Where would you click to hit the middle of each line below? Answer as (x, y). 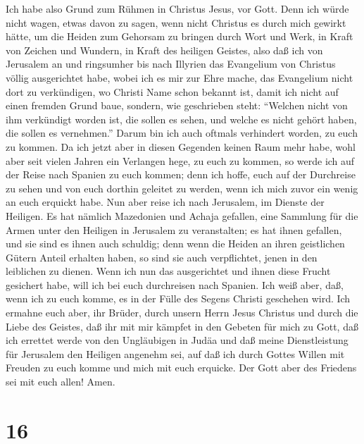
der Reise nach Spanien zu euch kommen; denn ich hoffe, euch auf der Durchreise (181, 174)
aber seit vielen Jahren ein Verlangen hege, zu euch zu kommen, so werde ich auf (180, 160)
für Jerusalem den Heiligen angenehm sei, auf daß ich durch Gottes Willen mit (175, 353)
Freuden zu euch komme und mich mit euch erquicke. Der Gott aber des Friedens (181, 368)
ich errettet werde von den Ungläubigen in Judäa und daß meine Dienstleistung (177, 340)
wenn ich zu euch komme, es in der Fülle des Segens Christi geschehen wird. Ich (178, 298)
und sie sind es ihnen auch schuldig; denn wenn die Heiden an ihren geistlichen (175, 243)
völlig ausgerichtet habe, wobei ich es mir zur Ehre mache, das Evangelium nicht (180, 77)
